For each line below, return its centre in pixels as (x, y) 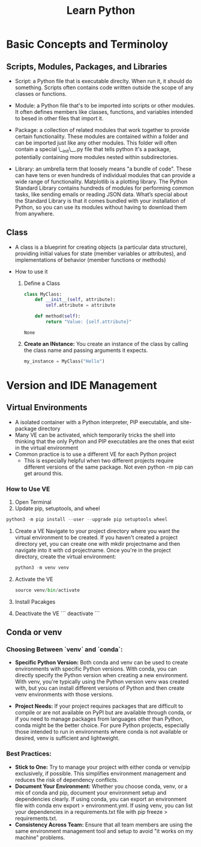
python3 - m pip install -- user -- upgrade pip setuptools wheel (87, 520)
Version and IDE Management (82, 386)
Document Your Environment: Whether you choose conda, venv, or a (101, 786)
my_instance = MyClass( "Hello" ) (64, 361)
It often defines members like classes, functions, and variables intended (104, 112)
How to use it (31, 271)
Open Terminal (33, 502)
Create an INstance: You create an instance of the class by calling (106, 343)
